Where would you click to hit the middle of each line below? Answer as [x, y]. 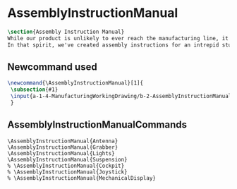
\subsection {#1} [34, 90]
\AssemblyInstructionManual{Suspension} [68, 159]
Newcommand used [52, 67]
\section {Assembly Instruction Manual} [66, 32]
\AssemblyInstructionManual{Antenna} [63, 141]
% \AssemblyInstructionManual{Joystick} [68, 172]
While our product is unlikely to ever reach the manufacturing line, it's [121, 38]
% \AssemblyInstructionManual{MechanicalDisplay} [82, 178]
